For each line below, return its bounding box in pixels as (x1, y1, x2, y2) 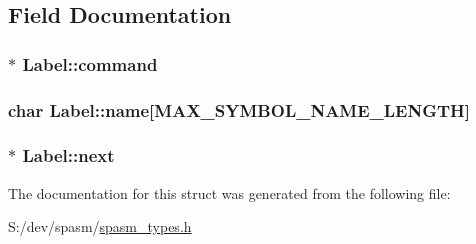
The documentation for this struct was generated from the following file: (8, 182, 451, 203)
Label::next (22, 143, 115, 168)
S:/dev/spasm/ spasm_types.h (8, 216, 192, 237)
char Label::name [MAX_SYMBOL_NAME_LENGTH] (8, 97, 471, 122)
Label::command (22, 51, 158, 76)
